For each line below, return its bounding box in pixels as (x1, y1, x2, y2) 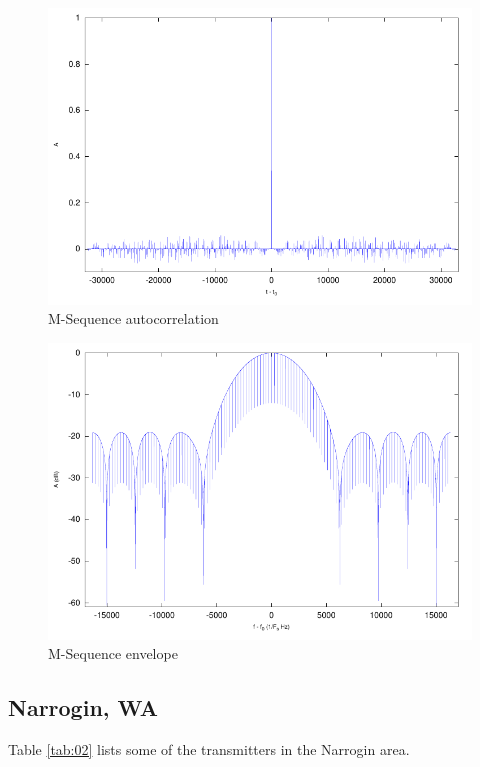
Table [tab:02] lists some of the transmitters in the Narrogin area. (8, 739, 410, 760)
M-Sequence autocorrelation (48, 308, 219, 329)
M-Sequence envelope (48, 643, 178, 664)
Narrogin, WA (8, 692, 159, 723)
